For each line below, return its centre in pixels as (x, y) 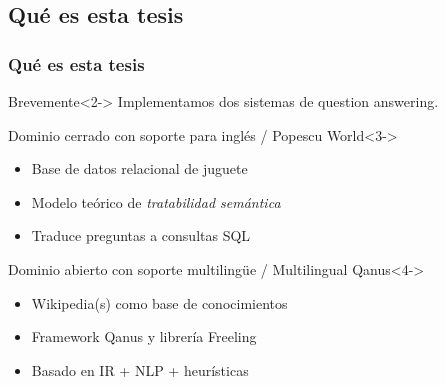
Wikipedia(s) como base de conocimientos (159, 302)
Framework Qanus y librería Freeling (144, 336)
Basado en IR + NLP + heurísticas (140, 369)
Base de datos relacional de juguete (139, 168)
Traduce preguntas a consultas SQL (141, 235)
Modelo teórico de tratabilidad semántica (156, 201)
